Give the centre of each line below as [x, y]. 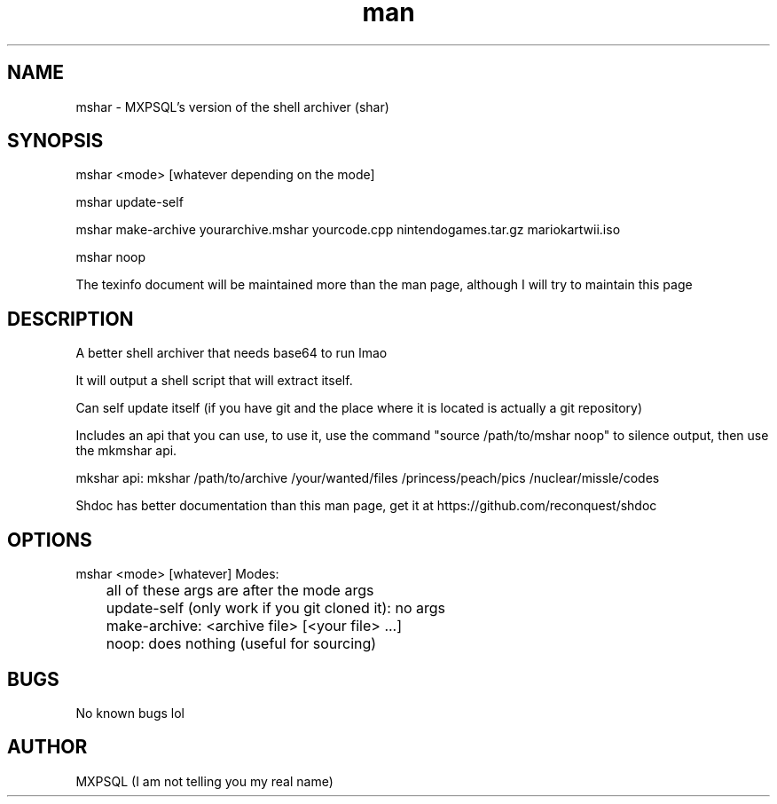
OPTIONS [50, 540]
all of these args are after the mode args [240, 591]
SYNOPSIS [55, 141]
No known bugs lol [130, 713]
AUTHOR [47, 747]
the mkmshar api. [126, 451]
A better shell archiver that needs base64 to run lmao [232, 353]
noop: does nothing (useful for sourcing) [241, 644]
